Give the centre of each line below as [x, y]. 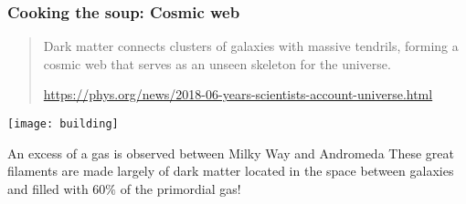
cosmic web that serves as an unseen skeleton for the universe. [217, 63]
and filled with [48, 188]
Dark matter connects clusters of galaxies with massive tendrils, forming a [251, 46]
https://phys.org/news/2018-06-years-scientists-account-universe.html [238, 94]
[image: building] [63, 124]
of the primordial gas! [180, 188]
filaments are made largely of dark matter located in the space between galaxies [231, 171]
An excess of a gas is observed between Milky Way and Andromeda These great [231, 153]
